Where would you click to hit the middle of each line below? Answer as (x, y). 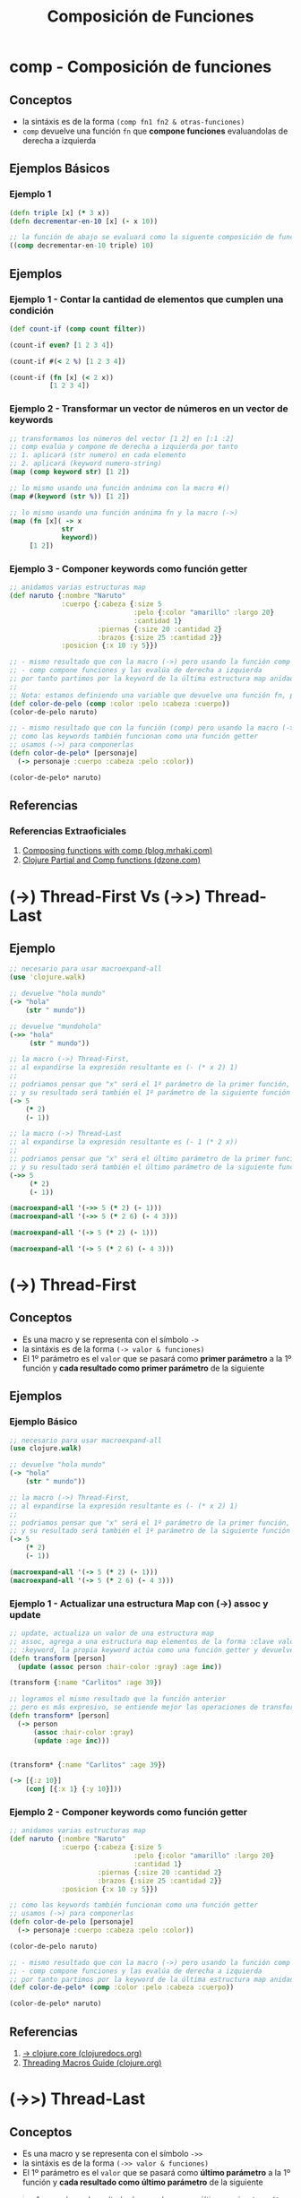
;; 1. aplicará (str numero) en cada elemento (98, 455)
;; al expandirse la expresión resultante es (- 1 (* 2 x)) (124, 1142)
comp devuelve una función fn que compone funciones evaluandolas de (155, 131)
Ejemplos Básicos (60, 169)
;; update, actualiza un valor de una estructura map (112, 1633)
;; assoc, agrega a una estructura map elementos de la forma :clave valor (154, 1641)
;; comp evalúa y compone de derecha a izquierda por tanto (124, 447)
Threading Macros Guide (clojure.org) (92, 2063)
